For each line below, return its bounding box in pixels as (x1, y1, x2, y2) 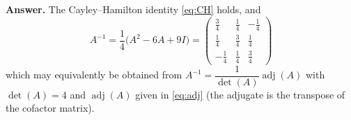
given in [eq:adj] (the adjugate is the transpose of (135, 87, 345, 101)
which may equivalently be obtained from (6, 67, 182, 82)
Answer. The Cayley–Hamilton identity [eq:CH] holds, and (6, 2, 261, 16)
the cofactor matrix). (6, 101, 95, 115)
